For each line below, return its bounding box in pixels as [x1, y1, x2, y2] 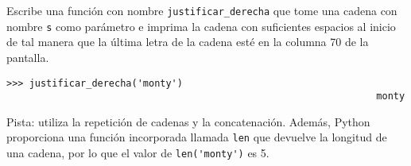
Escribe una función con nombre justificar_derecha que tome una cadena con [6, 2, 397, 18]
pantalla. [6, 48, 49, 65]
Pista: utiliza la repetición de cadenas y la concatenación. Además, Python [6, 113, 370, 129]
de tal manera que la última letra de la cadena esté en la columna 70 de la [6, 33, 369, 50]
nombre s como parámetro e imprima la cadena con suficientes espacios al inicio [6, 17, 396, 34]
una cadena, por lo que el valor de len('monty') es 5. [6, 145, 269, 161]
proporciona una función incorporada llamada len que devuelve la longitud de [6, 129, 387, 145]
